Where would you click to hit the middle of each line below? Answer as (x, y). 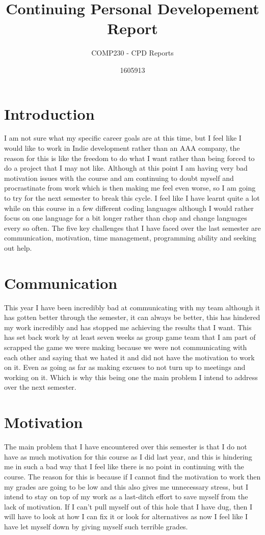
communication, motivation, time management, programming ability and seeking (130, 238)
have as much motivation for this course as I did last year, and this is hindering (128, 456)
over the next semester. (40, 387)
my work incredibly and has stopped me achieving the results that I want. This (128, 327)
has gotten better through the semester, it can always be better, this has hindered (132, 317)
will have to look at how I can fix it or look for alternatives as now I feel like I (126, 516)
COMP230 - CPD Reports (132, 53)
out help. (18, 247)
